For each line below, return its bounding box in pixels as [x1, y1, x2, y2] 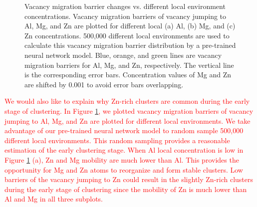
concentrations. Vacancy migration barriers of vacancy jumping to [24, 10, 227, 21]
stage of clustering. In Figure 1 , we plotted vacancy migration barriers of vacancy [4, 105, 254, 116]
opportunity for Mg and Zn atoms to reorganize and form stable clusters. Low [4, 164, 243, 175]
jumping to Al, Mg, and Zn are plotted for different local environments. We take [4, 115, 251, 126]
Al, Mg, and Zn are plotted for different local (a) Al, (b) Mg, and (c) [24, 20, 236, 31]
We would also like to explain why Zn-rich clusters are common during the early [4, 96, 250, 106]
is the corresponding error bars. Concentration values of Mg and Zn [24, 69, 231, 80]
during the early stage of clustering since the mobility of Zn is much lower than [4, 184, 247, 194]
